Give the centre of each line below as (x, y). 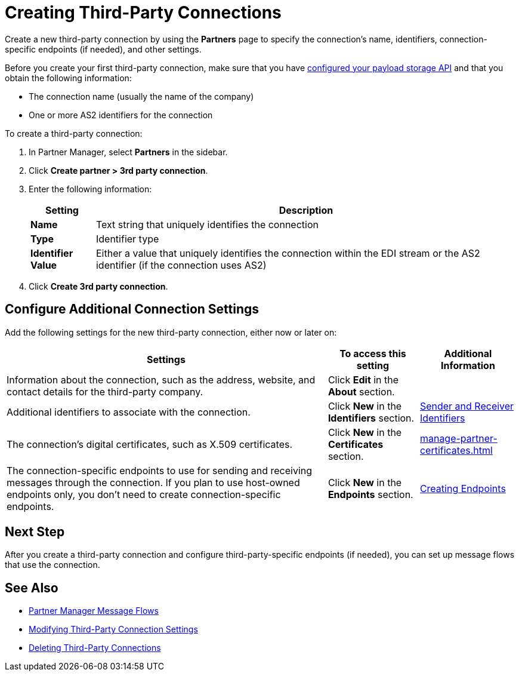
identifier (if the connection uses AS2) (181, 265)
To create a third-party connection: (74, 133)
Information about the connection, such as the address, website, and (161, 380)
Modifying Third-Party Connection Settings (113, 629)
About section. (361, 391)
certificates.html (456, 450)
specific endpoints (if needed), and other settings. (103, 49)
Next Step (35, 532)
